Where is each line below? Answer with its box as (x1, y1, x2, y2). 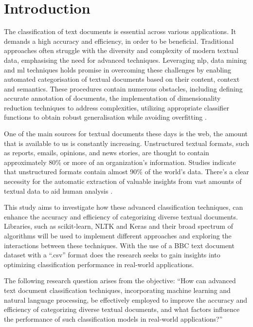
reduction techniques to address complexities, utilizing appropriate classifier (4, 102, 230, 112)
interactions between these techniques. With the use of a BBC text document (4, 240, 235, 250)
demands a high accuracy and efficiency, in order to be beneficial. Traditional (4, 36, 234, 46)
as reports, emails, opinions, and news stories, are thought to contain (4, 147, 209, 158)
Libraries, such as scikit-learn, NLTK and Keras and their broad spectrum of (4, 221, 233, 231)
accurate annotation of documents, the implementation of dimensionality (4, 93, 221, 103)
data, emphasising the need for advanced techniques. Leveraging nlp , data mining (4, 54, 247, 65)
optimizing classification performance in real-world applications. (4, 259, 194, 269)
